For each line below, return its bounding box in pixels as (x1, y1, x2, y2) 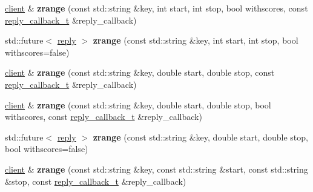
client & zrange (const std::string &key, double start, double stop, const (5, 66, 275, 79)
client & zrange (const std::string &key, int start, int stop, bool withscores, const (5, 2, 308, 14)
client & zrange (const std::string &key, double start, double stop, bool (5, 98, 271, 111)
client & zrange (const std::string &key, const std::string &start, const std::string (5, 162, 308, 175)
